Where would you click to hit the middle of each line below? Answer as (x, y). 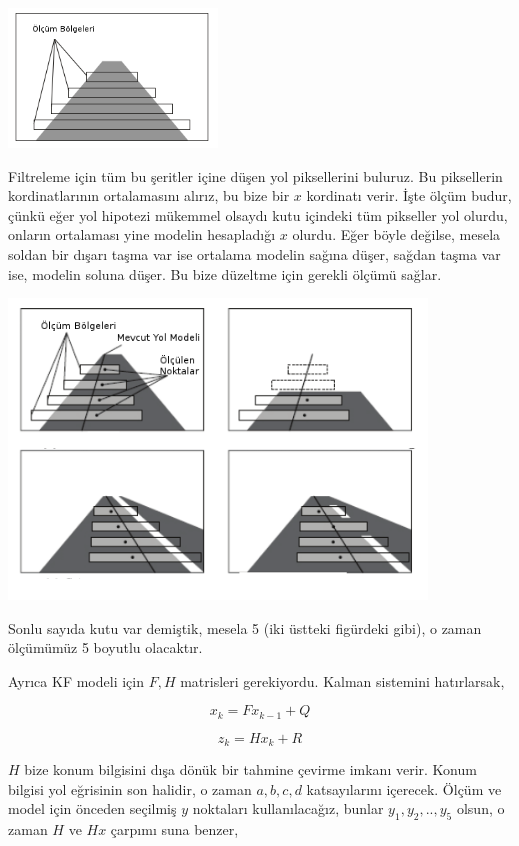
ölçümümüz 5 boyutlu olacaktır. (105, 647)
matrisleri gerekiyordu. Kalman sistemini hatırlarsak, (342, 680)
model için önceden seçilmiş (92, 808)
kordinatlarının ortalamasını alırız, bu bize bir (149, 195)
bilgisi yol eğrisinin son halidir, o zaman (130, 788)
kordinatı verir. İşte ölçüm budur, (409, 195)
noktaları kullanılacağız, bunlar (288, 808)
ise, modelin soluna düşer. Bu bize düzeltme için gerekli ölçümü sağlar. (225, 273)
